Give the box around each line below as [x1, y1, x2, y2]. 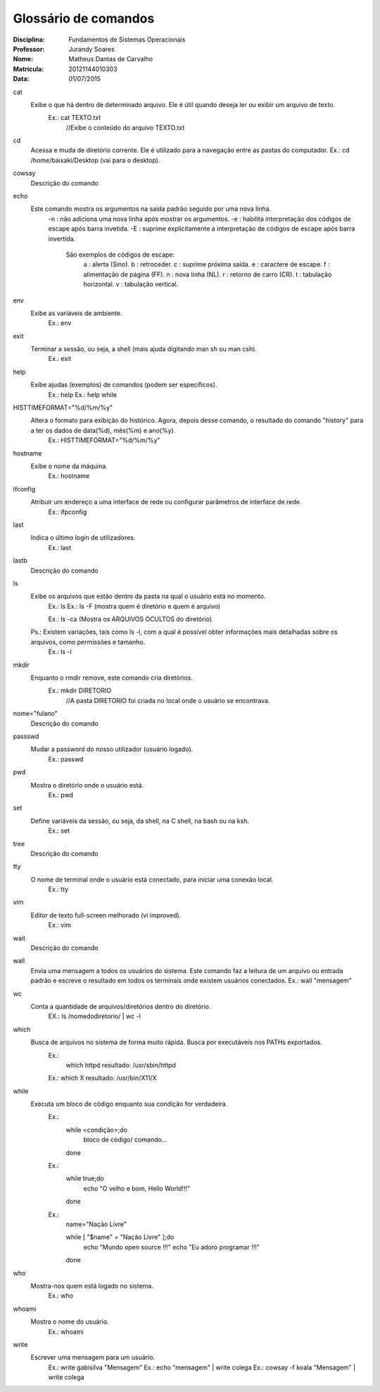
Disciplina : [13, 35, 45, 44]
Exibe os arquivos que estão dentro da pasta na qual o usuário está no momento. [30, 592, 266, 601]
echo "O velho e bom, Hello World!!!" [83, 1184, 191, 1192]
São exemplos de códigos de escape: [65, 250, 175, 259]
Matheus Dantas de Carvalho [68, 55, 153, 63]
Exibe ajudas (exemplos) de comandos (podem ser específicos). [30, 381, 217, 389]
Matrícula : [13, 64, 44, 73]
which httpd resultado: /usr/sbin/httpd [65, 1061, 176, 1069]
